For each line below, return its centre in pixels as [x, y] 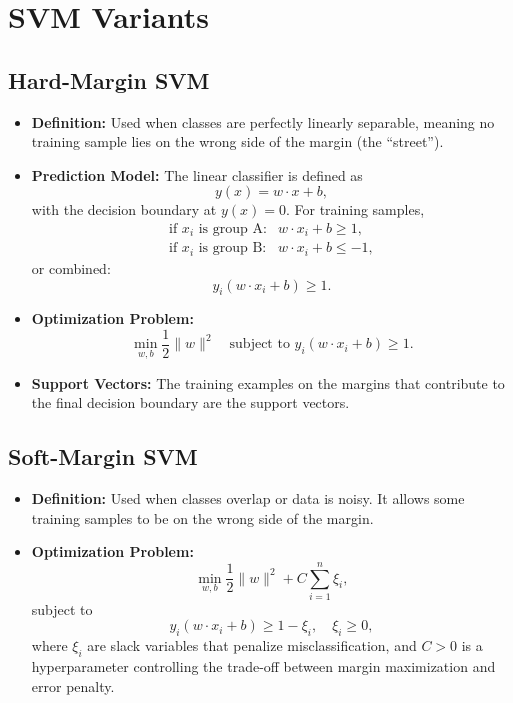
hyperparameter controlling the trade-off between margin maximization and [263, 666]
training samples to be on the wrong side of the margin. [202, 517]
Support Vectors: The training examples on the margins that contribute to [268, 382]
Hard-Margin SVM [109, 79]
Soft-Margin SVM [103, 456]
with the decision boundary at [124, 209]
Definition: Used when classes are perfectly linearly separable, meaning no [263, 121]
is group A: [232, 228]
